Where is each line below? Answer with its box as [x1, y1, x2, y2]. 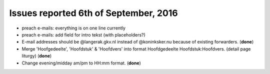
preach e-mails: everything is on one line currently [21, 25, 126, 31]
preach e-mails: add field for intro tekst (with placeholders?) [21, 31, 146, 37]
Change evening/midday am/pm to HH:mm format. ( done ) [21, 60, 141, 66]
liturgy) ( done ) [21, 53, 52, 59]
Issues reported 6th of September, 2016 [9, 7, 178, 18]
